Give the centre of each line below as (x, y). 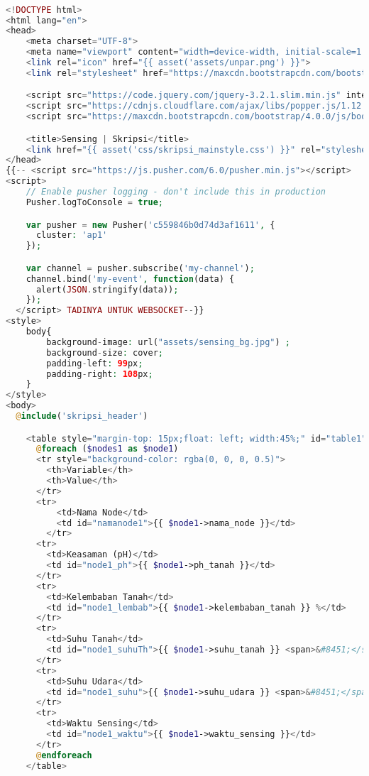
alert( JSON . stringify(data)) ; (107, 289)
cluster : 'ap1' (72, 235)
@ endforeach (64, 755)
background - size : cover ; (105, 353)
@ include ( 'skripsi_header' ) (82, 416)
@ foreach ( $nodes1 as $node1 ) (107, 449)
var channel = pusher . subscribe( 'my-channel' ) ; (140, 268)
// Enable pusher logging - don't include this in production (176, 192)
